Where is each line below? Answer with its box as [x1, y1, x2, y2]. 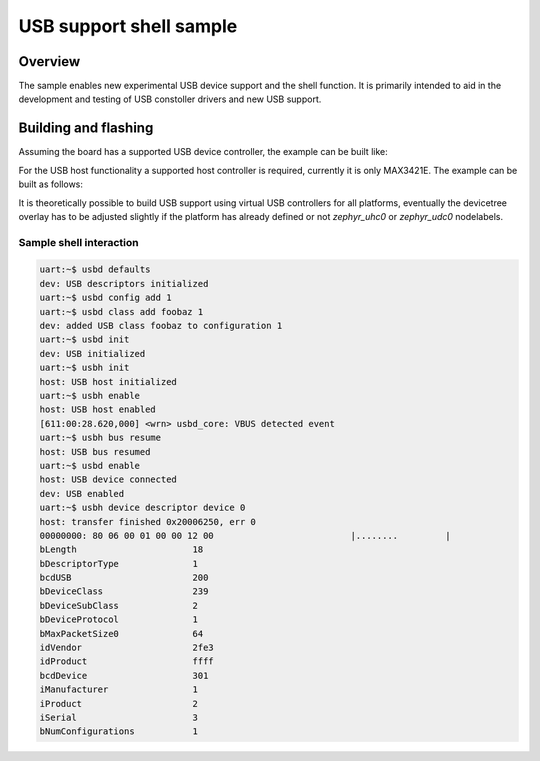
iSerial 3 [39, 711, 199, 723]
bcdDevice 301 [39, 670, 209, 681]
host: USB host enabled [39, 404, 157, 415]
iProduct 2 [39, 698, 199, 709]
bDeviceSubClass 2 [39, 600, 199, 611]
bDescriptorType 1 [39, 558, 199, 569]
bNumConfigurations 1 [39, 726, 199, 737]
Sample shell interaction [18, 235, 139, 249]
